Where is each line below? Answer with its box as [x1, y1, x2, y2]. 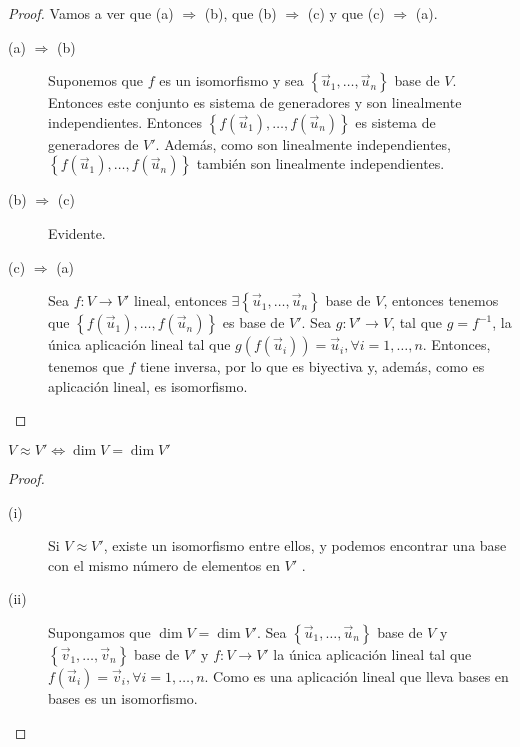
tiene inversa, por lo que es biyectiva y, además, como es [140, 356, 485, 377]
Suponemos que [48, 70, 143, 91]
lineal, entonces [133, 290, 227, 311]
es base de [222, 312, 285, 333]
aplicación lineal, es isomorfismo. [48, 375, 248, 396]
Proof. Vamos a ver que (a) [8, 3, 174, 23]
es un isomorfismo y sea [159, 70, 304, 91]
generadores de [48, 133, 139, 154]
